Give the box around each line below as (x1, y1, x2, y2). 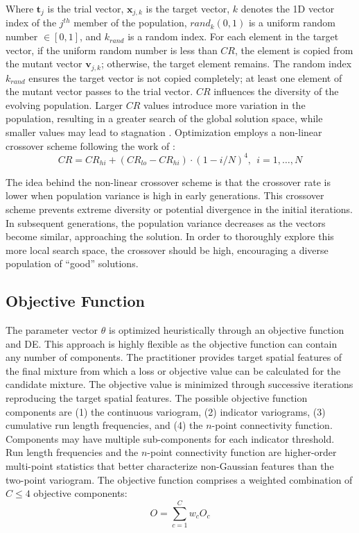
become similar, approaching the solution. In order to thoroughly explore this (6, 229, 334, 244)
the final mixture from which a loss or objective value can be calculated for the (6, 363, 341, 378)
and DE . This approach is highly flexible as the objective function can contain (6, 336, 338, 350)
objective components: (33, 486, 128, 500)
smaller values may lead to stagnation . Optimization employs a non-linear (6, 125, 322, 139)
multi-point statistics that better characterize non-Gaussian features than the (6, 459, 334, 473)
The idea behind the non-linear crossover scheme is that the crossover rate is (6, 174, 331, 189)
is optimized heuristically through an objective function (109, 323, 344, 337)
